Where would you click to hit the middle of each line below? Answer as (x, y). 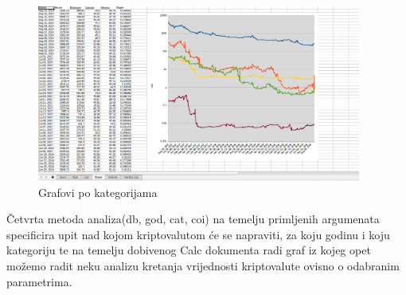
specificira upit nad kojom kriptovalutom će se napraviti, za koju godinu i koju (198, 234)
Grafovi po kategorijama (98, 192)
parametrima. (39, 281)
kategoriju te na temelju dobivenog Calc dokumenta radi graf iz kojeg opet (189, 250)
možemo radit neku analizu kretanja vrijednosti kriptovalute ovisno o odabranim (203, 266)
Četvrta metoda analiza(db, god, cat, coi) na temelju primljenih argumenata (193, 219)
